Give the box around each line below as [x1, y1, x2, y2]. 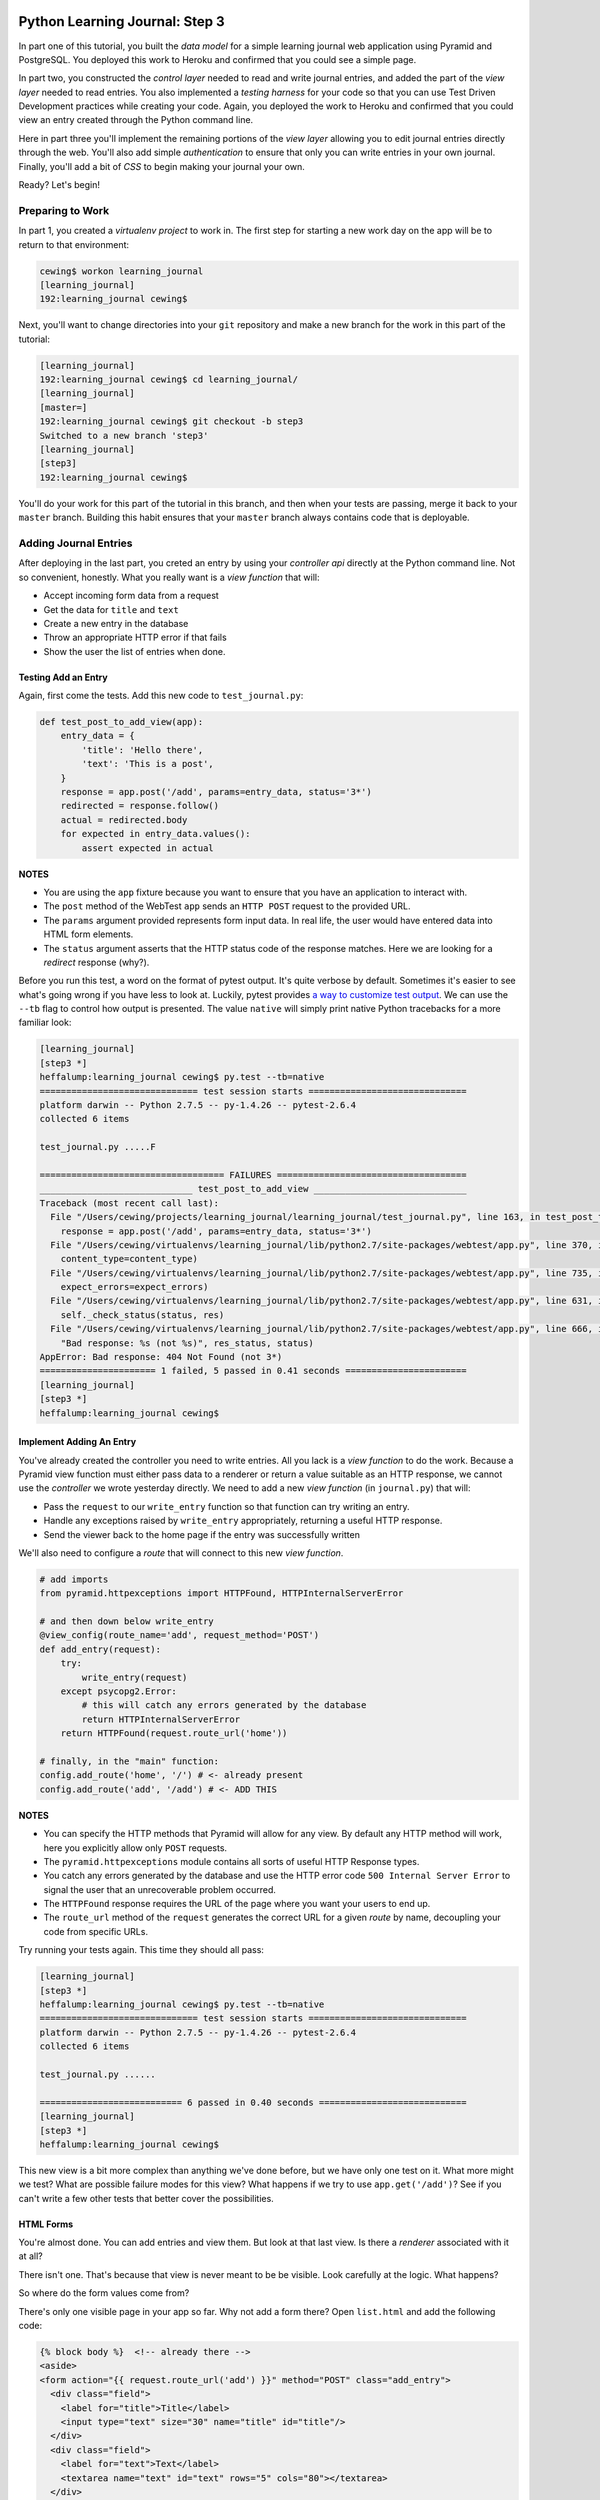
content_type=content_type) [60, 1253, 199, 1265]
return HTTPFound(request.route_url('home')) [60, 1728, 288, 1739]
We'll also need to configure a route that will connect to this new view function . [18, 1546, 344, 1559]
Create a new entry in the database [43, 617, 189, 629]
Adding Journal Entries [18, 536, 134, 550]
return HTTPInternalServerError [81, 1713, 240, 1725]
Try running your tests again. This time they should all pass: [18, 1944, 265, 1956]
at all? [18, 2250, 44, 2262]
